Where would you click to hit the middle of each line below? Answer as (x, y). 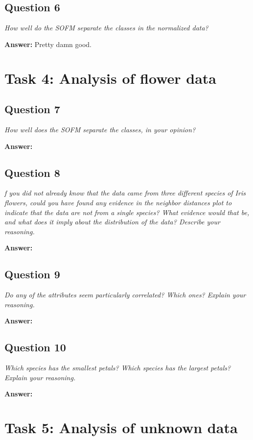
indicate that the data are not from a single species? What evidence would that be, (127, 212)
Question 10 (35, 347)
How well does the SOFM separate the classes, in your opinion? (100, 129)
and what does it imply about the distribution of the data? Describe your (112, 222)
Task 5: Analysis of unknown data (121, 428)
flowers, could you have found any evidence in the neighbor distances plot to (118, 202)
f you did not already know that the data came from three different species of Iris (125, 193)
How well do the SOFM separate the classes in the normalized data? (106, 28)
